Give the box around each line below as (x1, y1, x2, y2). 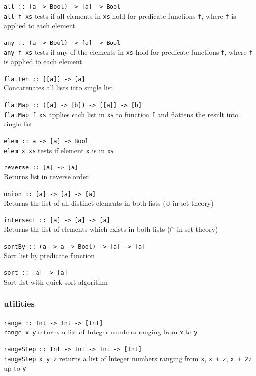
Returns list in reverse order (4, 171, 89, 181)
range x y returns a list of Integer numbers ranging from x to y (4, 327, 198, 337)
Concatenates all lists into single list (4, 83, 113, 93)
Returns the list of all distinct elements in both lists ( (4, 198, 166, 208)
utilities (4, 297, 35, 310)
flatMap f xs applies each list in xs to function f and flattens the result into (4, 109, 239, 119)
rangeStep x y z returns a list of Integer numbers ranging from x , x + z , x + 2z (4, 353, 252, 363)
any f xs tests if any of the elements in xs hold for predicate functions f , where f (4, 46, 253, 57)
